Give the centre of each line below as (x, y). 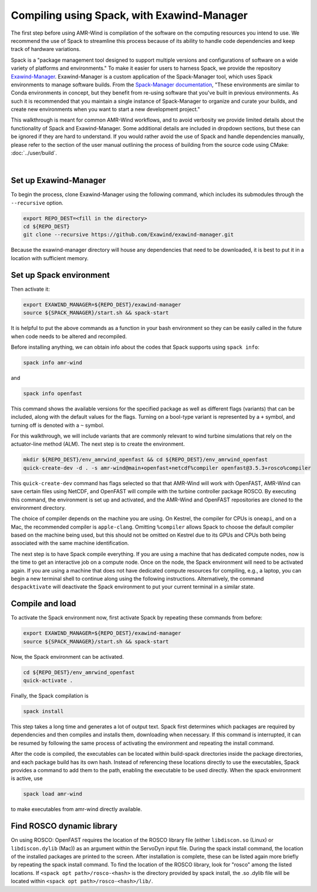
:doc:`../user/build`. (34, 153)
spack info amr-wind (53, 362)
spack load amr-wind (53, 794)
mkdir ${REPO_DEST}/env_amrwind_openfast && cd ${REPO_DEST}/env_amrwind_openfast (146, 460)
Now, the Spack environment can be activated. (68, 657)
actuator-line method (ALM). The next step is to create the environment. (98, 444)
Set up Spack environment (60, 275)
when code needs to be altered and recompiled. (69, 336)
